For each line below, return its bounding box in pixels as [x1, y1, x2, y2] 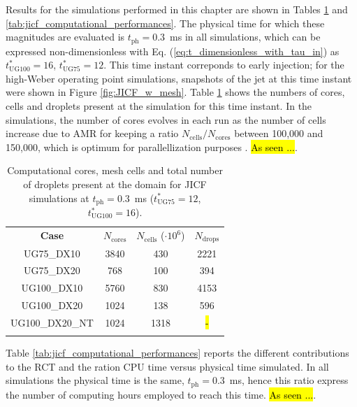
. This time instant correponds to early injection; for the [103, 57, 344, 72]
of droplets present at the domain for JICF [23, 176, 207, 191]
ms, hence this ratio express [229, 373, 349, 387]
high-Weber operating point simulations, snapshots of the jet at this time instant [6, 71, 352, 85]
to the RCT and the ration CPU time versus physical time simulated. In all [6, 359, 329, 373]
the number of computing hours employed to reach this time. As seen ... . [6, 387, 316, 401]
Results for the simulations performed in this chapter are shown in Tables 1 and [6, 2, 348, 16]
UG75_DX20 [24, 263, 80, 278]
